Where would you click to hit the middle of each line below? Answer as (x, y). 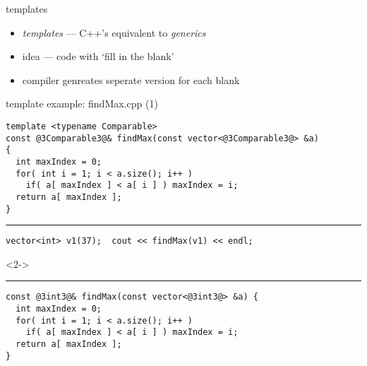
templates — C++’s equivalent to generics (114, 32)
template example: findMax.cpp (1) (82, 104)
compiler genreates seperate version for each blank (131, 79)
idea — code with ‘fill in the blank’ (98, 56)
